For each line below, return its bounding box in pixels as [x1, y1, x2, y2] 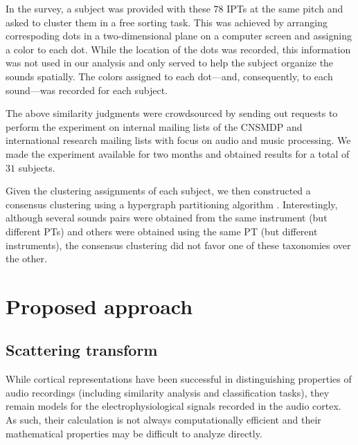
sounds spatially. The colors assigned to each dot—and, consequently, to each [6, 69, 333, 83]
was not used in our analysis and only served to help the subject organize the [6, 55, 334, 70]
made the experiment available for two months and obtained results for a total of [6, 146, 350, 161]
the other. [6, 251, 47, 266]
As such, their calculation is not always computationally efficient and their [6, 412, 321, 427]
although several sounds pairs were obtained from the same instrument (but [6, 210, 328, 225]
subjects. [18, 160, 55, 174]
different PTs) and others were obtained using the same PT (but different [6, 224, 318, 238]
